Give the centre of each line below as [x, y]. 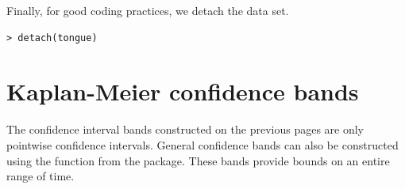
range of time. [40, 176]
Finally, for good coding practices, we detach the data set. [148, 10]
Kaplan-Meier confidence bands [183, 91]
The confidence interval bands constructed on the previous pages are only [185, 129]
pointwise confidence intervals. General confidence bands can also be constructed [202, 144]
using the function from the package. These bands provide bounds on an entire [198, 160]
